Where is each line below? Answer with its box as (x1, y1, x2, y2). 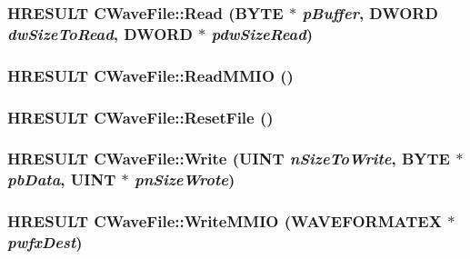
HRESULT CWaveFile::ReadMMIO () (7, 64, 294, 86)
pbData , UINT (7, 168, 116, 191)
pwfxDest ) (7, 231, 83, 254)
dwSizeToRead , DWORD (7, 22, 193, 45)
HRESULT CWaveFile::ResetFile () (7, 105, 274, 128)
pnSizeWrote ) (134, 168, 235, 191)
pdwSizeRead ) (211, 22, 314, 45)
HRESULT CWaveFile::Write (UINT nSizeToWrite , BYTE (7, 147, 450, 170)
